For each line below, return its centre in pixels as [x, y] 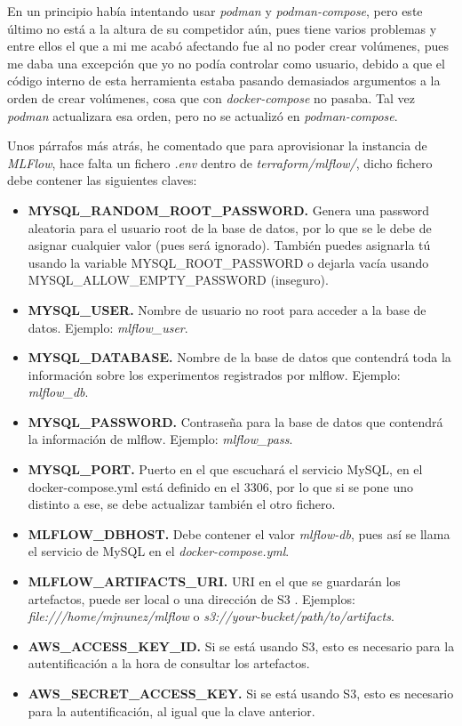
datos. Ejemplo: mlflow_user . [108, 327]
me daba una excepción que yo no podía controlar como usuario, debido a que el [226, 63]
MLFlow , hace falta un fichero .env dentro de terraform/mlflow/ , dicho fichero [220, 162]
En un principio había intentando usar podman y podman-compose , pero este [215, 11]
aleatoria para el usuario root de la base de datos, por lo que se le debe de [230, 227]
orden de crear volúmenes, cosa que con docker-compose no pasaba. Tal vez [211, 97]
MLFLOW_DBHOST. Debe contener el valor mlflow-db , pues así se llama [239, 533]
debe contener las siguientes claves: [102, 180]
